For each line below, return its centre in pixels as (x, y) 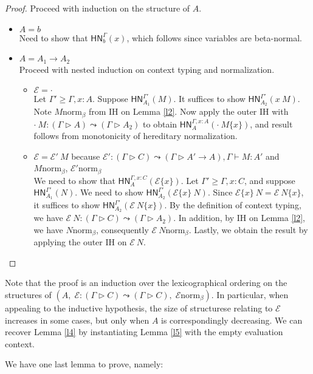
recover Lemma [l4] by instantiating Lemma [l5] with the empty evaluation (144, 332)
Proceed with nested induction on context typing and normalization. (147, 69)
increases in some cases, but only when (77, 320)
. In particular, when (250, 294)
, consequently (122, 229)
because (86, 156)
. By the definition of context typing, (233, 205)
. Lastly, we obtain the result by (248, 229)
